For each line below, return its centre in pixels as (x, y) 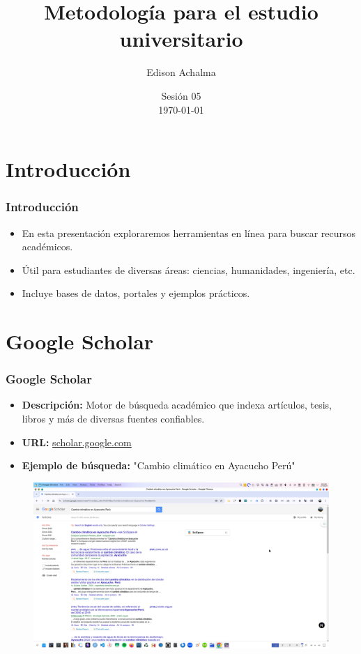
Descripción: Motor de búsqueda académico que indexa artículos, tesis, (177, 405)
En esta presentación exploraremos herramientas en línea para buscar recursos (189, 233)
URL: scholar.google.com (77, 442)
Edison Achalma (181, 72)
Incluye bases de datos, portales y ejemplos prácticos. (136, 293)
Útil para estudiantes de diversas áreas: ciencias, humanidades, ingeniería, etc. (189, 269)
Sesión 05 (181, 95)
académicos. (47, 246)
